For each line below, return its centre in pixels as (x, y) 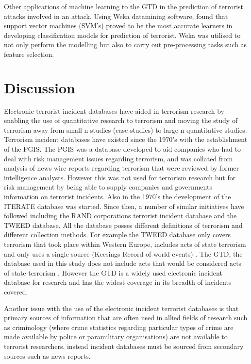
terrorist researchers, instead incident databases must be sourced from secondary (124, 346)
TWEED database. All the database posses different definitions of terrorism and (123, 225)
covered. (16, 291)
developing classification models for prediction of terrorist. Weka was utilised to (122, 35)
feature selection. (29, 54)
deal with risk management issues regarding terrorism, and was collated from (118, 158)
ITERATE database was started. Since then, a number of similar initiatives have (124, 206)
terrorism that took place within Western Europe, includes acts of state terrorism (125, 244)
